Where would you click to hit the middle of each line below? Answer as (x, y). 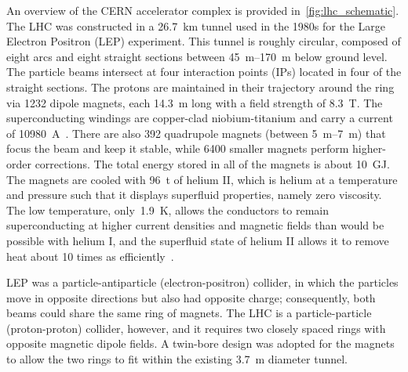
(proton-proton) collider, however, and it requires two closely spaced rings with (196, 328)
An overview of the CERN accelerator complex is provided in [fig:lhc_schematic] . (203, 10)
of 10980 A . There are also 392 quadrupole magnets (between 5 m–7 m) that (196, 133)
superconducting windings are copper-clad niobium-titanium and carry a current (200, 118)
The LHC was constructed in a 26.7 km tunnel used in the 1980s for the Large (196, 25)
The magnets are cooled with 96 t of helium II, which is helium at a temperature (202, 179)
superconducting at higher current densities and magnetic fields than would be (195, 225)
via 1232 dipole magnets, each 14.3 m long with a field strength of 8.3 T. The (195, 102)
